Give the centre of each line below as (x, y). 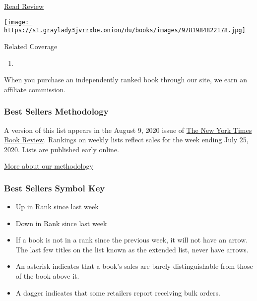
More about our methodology (49, 166)
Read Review (24, 6)
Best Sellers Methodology (56, 111)
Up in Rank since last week (57, 207)
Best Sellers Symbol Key (55, 188)
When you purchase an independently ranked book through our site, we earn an (126, 80)
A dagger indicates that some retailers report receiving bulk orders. (118, 292)
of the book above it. (47, 276)
